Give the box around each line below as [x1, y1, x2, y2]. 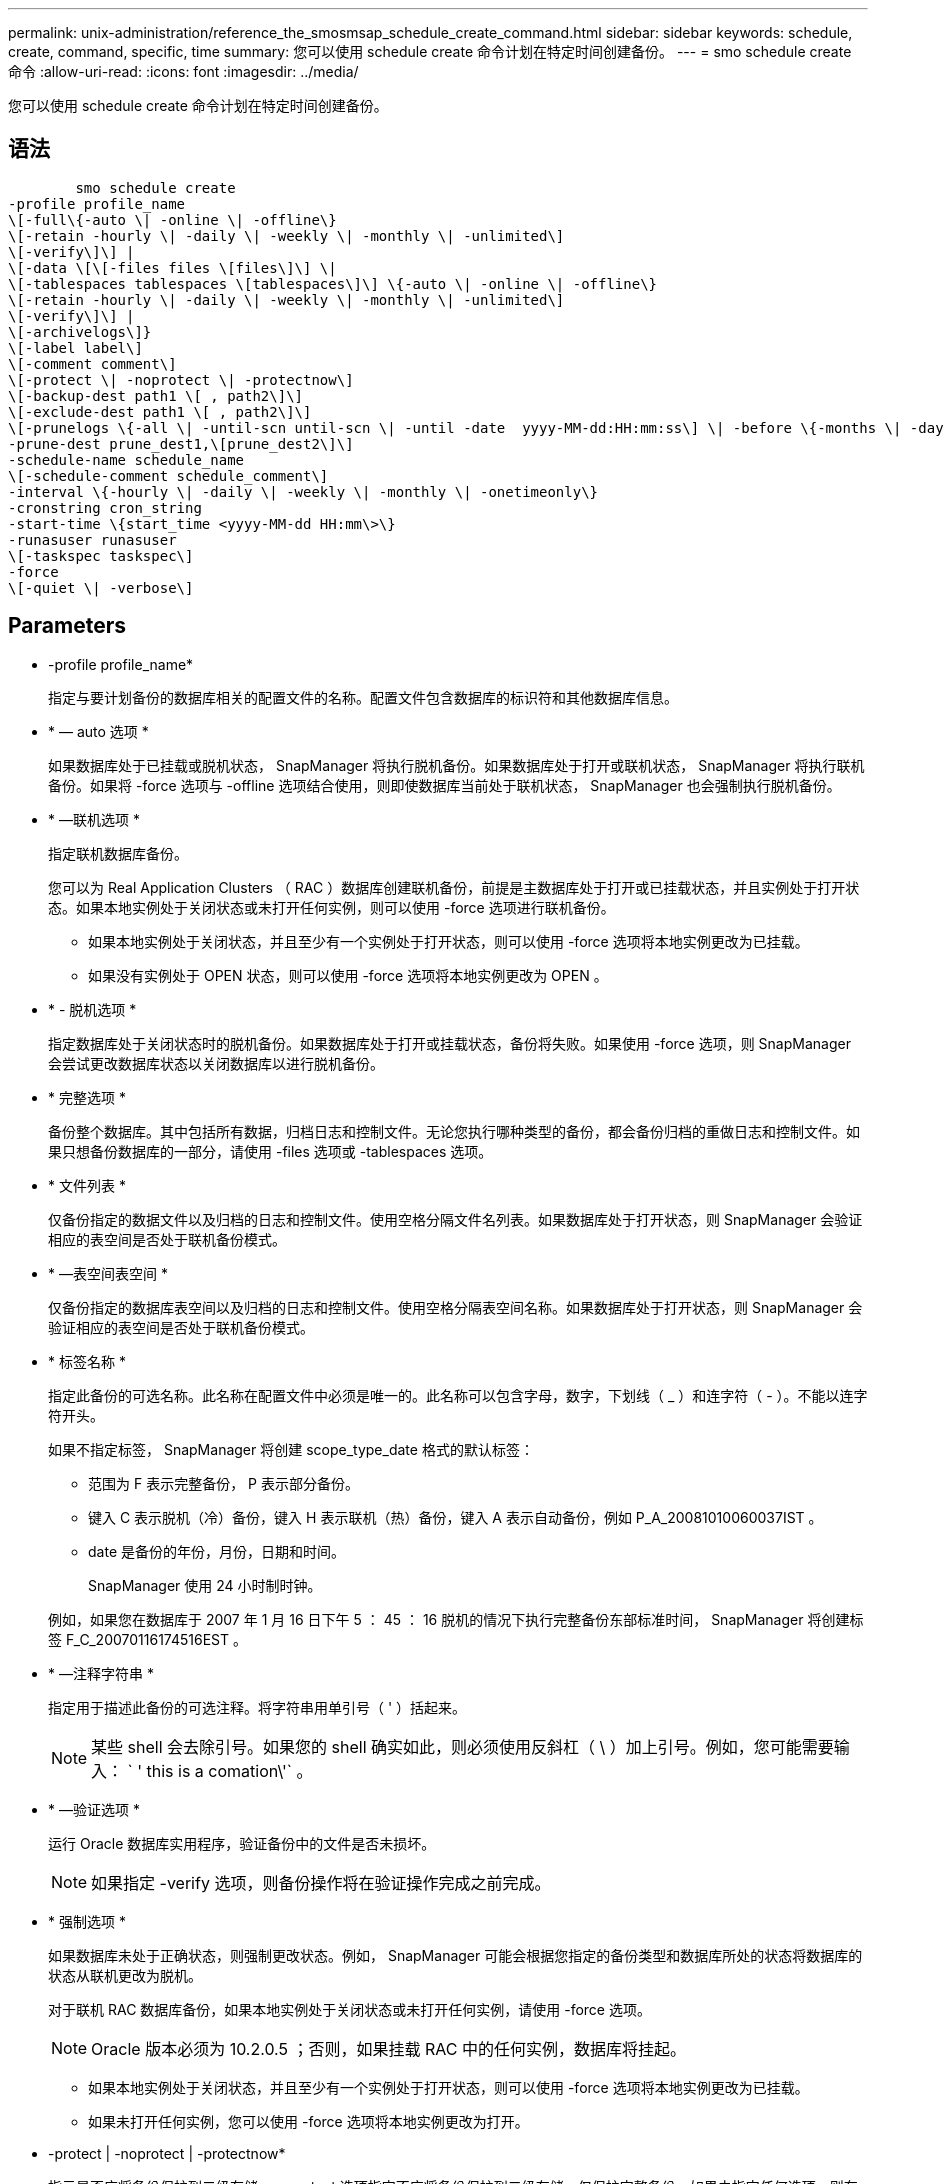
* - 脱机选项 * [48, 1000, 137, 1018]
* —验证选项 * [48, 1800, 140, 1818]
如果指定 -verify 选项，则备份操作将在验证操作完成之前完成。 [91, 1872, 551, 1893]
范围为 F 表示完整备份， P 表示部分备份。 [88, 1474, 359, 1492]
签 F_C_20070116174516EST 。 [48, 1630, 247, 1648]
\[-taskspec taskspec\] [8, 547, 194, 564]
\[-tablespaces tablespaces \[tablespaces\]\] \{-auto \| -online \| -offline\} [8, 275, 658, 292]
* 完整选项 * [48, 1088, 126, 1106]
